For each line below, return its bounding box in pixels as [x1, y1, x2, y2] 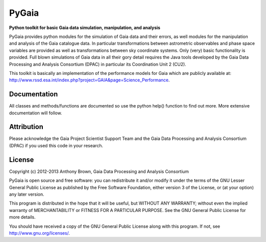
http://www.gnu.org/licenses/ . [9, 230, 70, 236]
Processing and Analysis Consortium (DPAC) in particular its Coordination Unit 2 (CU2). [9, 61, 187, 67]
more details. [9, 214, 36, 220]
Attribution [9, 123, 44, 131]
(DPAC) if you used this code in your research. [9, 142, 103, 148]
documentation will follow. [9, 110, 63, 116]
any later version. [9, 191, 44, 197]
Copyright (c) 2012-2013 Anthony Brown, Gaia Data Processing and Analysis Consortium [9, 168, 189, 174]
